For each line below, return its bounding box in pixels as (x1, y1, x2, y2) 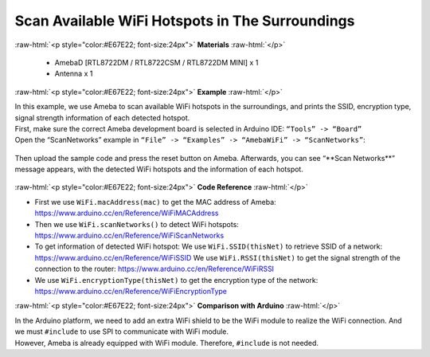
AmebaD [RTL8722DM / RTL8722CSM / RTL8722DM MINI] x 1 (54, 57, 259, 67)
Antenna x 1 (54, 69, 93, 79)
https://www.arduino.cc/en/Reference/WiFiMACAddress (34, 208, 219, 218)
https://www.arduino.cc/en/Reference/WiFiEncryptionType (34, 286, 227, 296)
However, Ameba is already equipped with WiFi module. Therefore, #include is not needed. (14, 338, 319, 347)
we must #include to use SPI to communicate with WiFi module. (14, 327, 229, 336)
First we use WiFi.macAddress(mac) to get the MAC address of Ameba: (34, 197, 276, 206)
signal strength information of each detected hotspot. (14, 112, 190, 123)
